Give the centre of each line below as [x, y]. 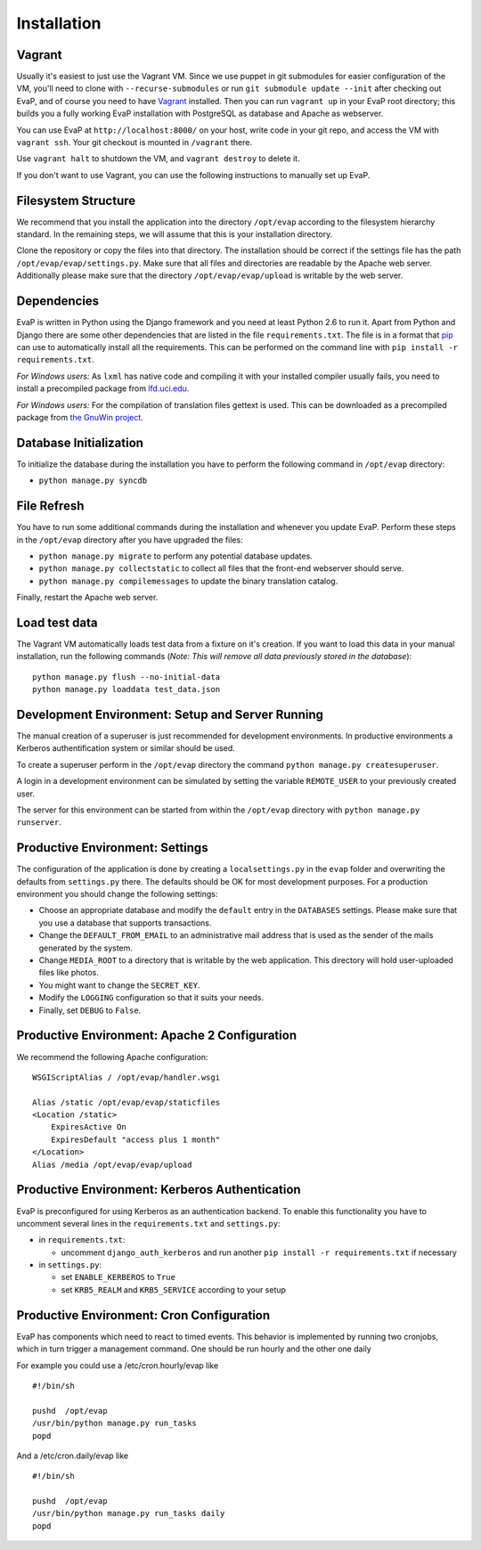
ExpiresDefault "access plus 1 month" [135, 1139]
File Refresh [50, 506]
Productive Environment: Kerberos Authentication [159, 1190]
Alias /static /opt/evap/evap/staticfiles [126, 1102]
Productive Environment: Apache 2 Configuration [157, 1036]
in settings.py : [70, 1265]
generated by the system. [86, 948]
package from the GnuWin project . [80, 417]
